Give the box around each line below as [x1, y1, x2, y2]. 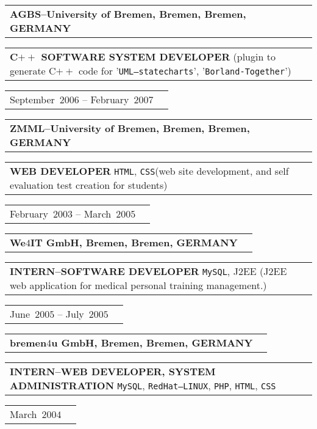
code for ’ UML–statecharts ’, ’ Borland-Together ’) [78, 64, 291, 78]
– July [57, 307, 84, 321]
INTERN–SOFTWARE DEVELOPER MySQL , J [10, 264, 238, 278]
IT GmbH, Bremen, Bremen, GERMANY [30, 235, 238, 249]
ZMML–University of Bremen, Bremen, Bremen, [10, 121, 250, 135]
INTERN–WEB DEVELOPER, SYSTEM [10, 364, 216, 378]
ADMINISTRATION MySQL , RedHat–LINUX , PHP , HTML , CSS [10, 378, 276, 392]
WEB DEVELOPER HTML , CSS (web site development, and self [10, 164, 289, 178]
